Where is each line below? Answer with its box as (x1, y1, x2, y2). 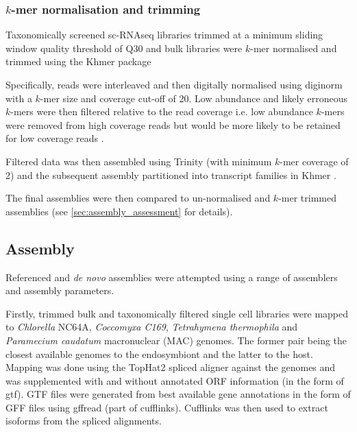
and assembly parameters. (5, 283, 114, 298)
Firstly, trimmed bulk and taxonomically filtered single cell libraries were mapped (5, 306, 349, 320)
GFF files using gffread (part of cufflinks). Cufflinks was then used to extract (5, 400, 328, 414)
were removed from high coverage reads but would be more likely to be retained (5, 117, 341, 132)
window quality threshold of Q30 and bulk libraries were (5, 40, 243, 55)
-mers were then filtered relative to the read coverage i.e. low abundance (10, 104, 313, 119)
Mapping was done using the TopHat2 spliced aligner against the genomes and (5, 360, 336, 374)
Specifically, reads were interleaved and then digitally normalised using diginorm (5, 77, 343, 91)
